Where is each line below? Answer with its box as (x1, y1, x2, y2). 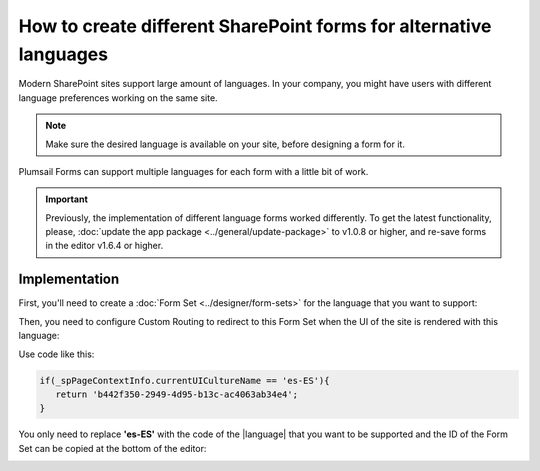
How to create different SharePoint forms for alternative (18, 15, 492, 37)
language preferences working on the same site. (18, 91, 219, 104)
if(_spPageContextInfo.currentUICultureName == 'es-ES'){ (39, 375, 330, 386)
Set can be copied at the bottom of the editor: (18, 442, 207, 454)
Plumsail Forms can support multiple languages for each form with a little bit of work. (18, 165, 369, 177)
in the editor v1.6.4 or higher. (45, 240, 164, 252)
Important (45, 193, 89, 205)
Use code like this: (18, 348, 95, 360)
